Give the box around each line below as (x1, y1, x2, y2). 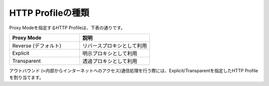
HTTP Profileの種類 (9, 7, 90, 18)
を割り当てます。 (9, 75, 44, 81)
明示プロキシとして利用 (82, 50, 137, 57)
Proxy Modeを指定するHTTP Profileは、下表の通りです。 (9, 25, 126, 31)
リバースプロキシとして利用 (82, 42, 147, 49)
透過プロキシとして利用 (82, 57, 137, 64)
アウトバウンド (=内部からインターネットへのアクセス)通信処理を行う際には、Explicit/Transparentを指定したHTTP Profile (9, 67, 259, 74)
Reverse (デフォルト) (12, 42, 62, 49)
